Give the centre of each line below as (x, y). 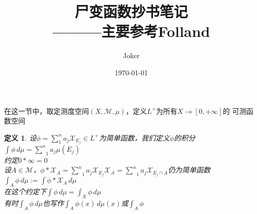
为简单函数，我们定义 (135, 137)
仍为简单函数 (189, 170)
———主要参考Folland (131, 31)
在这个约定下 (25, 191)
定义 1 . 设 (20, 137)
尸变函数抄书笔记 (131, 11)
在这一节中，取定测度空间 (46, 111)
